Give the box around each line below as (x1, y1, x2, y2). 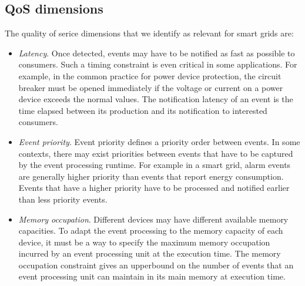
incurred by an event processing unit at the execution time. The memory (18, 247, 281, 260)
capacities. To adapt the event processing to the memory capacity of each (18, 224, 283, 237)
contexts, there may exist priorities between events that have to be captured (18, 147, 293, 159)
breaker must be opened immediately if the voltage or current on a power (18, 81, 283, 93)
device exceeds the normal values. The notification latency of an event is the (18, 93, 293, 105)
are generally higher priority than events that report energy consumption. (18, 170, 284, 182)
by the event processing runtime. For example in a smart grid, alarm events (18, 159, 291, 171)
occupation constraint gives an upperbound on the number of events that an (18, 258, 294, 271)
